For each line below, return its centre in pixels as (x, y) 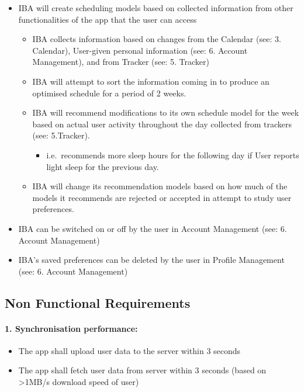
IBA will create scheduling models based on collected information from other (156, 8)
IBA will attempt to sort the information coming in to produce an (151, 81)
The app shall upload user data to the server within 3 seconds (129, 350)
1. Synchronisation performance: (71, 328)
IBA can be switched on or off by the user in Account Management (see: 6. (153, 228)
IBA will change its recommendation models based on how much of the (160, 186)
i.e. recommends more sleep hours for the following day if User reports (173, 155)
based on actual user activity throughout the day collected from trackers (162, 124)
